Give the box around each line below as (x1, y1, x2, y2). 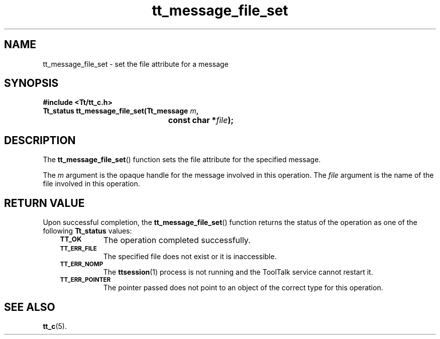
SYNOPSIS (4, 77, 59, 90)
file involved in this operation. (43, 179, 140, 188)
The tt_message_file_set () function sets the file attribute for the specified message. (43, 155, 321, 164)
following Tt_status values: (43, 227, 132, 236)
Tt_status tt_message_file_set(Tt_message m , (43, 106, 199, 116)
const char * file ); (168, 115, 234, 126)
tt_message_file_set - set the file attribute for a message (43, 59, 229, 68)
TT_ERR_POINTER (60, 276, 111, 284)
